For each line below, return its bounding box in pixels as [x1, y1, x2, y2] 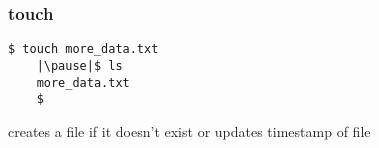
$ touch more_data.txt [8, 42, 159, 57]
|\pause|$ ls [36, 58, 123, 73]
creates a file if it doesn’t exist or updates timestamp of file [8, 120, 371, 141]
